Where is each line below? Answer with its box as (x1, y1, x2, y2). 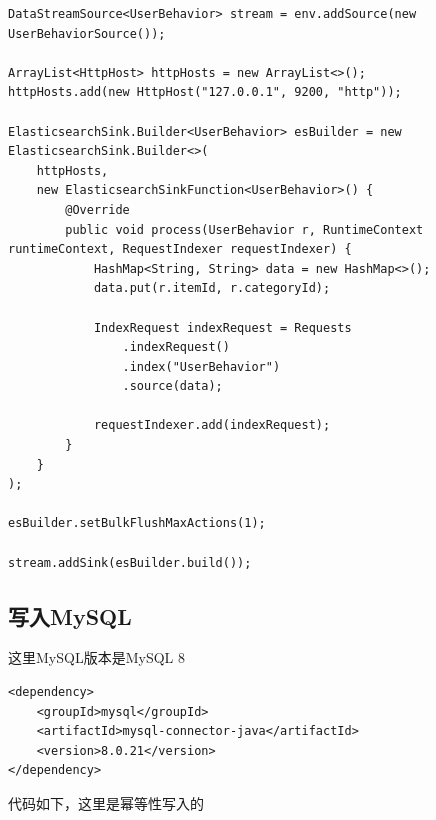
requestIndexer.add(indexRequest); (93, 418, 331, 433)
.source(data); (122, 379, 223, 394)
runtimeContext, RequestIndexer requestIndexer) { (8, 242, 352, 257)
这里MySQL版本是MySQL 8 (8, 647, 185, 668)
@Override (65, 202, 130, 217)
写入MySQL (8, 600, 132, 631)
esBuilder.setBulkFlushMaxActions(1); (8, 516, 266, 531)
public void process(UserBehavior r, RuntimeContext (65, 222, 424, 237)
